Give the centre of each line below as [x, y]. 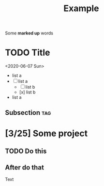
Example [81, 8]
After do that [25, 168]
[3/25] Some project [46, 133]
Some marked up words [29, 33]
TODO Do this [26, 151]
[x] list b [27, 92]
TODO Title [28, 53]
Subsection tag [28, 113]
